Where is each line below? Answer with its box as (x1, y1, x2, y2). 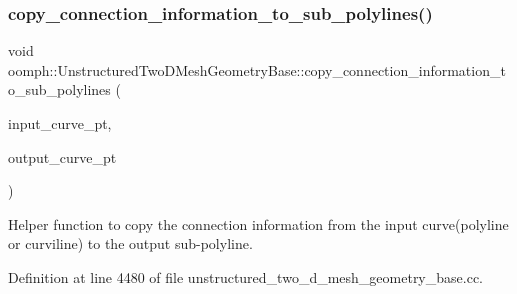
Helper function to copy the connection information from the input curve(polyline (8, 213, 509, 234)
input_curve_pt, (8, 113, 112, 133)
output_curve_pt (8, 146, 117, 167)
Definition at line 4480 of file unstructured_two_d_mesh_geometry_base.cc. (8, 266, 483, 287)
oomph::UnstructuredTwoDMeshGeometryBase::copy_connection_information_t (8, 59, 506, 80)
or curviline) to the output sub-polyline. (8, 233, 253, 254)
